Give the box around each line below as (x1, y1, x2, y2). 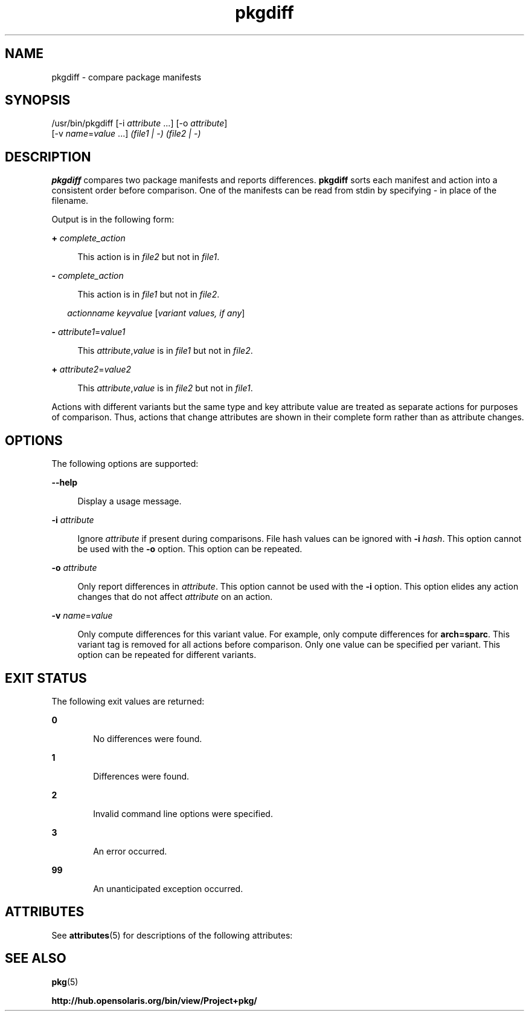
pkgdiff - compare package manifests (51, 71, 202, 82)
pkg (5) (51, 976, 79, 987)
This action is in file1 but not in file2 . (77, 289, 220, 300)
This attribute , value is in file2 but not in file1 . (77, 383, 253, 394)
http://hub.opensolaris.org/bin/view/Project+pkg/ (51, 995, 257, 1006)
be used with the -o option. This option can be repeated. (77, 544, 303, 555)
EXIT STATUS (5, 670, 87, 686)
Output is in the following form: (51, 214, 175, 225)
